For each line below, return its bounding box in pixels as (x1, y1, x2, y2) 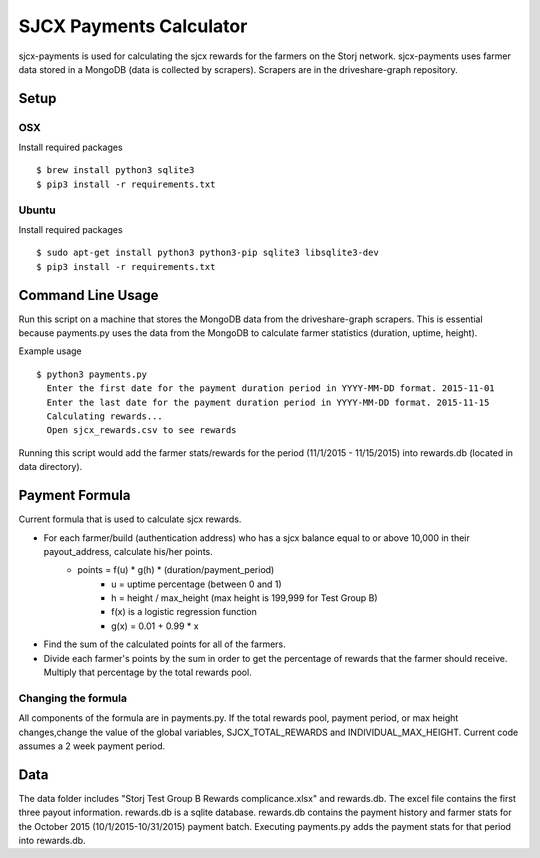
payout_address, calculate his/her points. (43, 545, 214, 557)
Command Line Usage (18, 286, 159, 304)
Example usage (18, 345, 82, 357)
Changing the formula (18, 691, 127, 705)
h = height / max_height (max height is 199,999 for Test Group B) (111, 592, 379, 604)
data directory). (18, 461, 83, 473)
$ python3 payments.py (36, 368, 148, 380)
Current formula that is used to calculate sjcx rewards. (18, 513, 242, 525)
